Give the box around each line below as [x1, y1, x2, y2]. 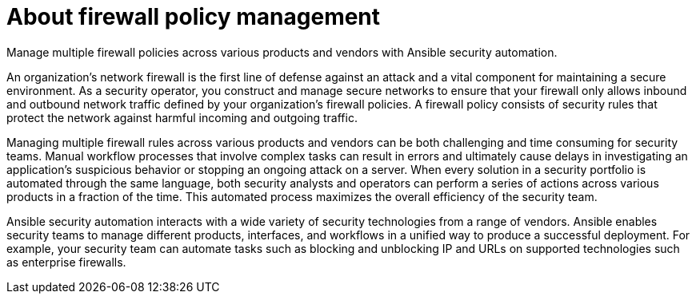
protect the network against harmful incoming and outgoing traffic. [6, 110, 358, 124]
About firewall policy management [6, 3, 381, 30]
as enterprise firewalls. [6, 255, 126, 269]
